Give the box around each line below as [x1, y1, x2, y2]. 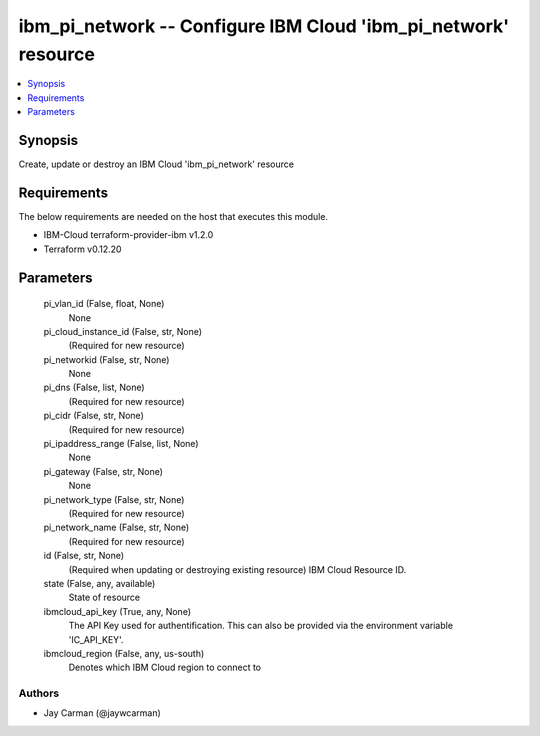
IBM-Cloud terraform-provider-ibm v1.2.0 [43, 229, 214, 241]
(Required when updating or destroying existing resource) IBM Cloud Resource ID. [68, 563, 407, 575]
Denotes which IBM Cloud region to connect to [68, 661, 262, 674]
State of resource [68, 591, 141, 604]
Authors [18, 686, 60, 700]
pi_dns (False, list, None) [43, 381, 145, 394]
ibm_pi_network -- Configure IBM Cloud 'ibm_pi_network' [18, 15, 510, 37]
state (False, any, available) [43, 577, 156, 589]
